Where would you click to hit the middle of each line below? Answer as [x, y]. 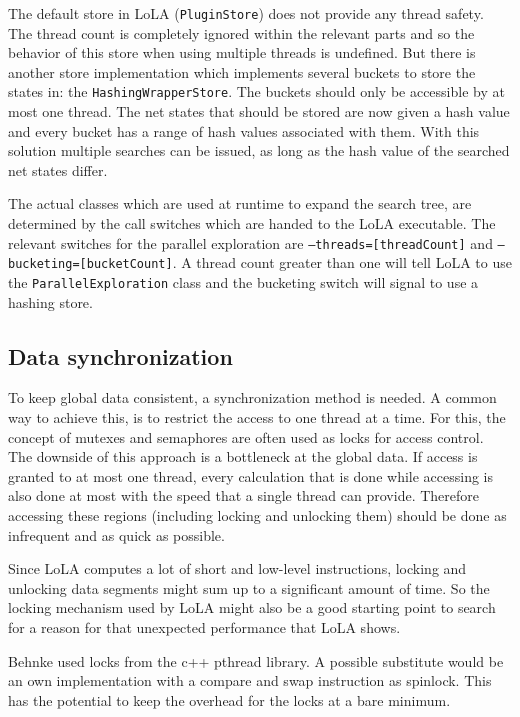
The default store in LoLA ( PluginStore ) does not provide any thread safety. [246, 13]
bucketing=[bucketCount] [90, 264]
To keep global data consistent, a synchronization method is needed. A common [252, 397]
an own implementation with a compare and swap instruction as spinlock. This [250, 680]
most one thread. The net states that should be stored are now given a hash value [259, 111]
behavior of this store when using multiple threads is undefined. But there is [242, 52]
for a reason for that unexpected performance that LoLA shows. [204, 626]
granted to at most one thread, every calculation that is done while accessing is [251, 475]
